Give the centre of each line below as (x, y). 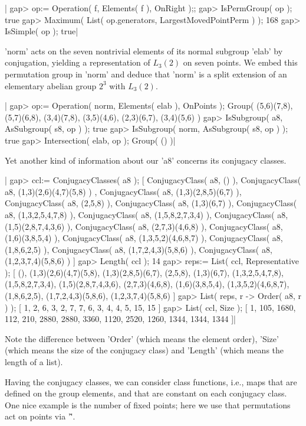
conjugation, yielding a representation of (78, 62)
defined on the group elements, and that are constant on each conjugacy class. (146, 393)
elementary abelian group (51, 85)
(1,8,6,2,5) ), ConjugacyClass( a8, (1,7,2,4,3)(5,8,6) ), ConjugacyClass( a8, (139, 249)
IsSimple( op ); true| (42, 31)
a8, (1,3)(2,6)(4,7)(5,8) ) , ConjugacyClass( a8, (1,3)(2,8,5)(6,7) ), (123, 191)
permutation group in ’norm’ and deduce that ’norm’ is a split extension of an (146, 74)
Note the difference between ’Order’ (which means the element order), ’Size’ (142, 338)
